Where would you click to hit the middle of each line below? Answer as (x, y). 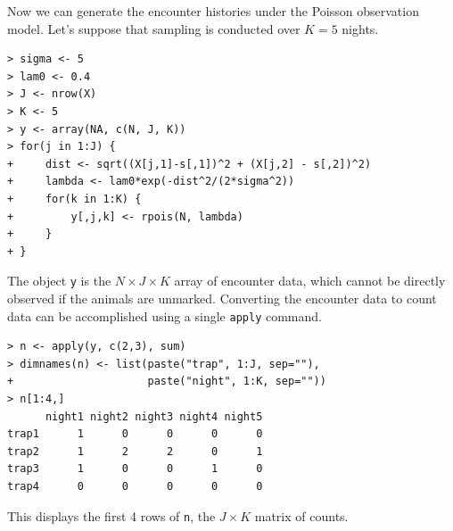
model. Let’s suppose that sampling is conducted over (154, 28)
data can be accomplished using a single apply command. (165, 315)
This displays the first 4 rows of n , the (111, 515)
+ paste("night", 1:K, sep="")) (167, 382)
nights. (360, 28)
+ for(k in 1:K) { (74, 199)
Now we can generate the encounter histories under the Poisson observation (213, 11)
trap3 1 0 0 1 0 (135, 469)
